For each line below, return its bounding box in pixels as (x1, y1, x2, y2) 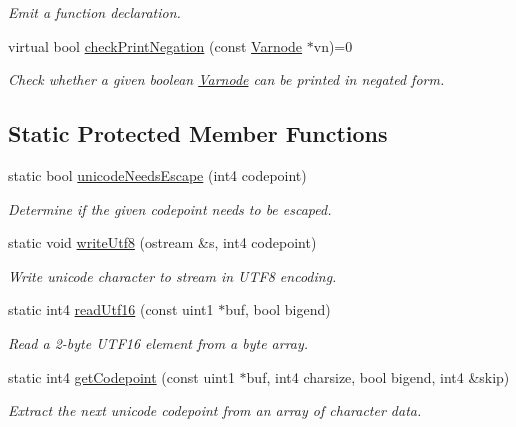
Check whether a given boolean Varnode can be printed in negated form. (8, 69, 445, 90)
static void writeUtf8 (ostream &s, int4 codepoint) (8, 232, 317, 253)
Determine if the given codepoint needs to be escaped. (8, 198, 332, 219)
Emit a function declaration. (8, 2, 181, 22)
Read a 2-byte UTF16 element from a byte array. (8, 332, 309, 353)
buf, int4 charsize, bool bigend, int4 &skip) (246, 366, 510, 387)
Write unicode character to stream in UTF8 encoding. (8, 265, 337, 286)
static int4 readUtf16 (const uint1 (8, 299, 214, 320)
